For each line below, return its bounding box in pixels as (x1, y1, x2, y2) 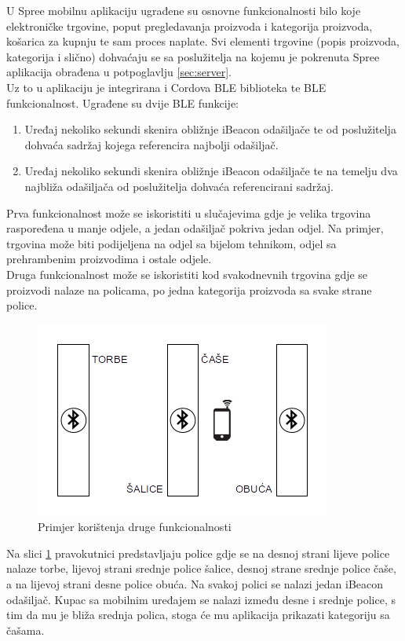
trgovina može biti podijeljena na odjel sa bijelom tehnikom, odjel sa (6, 235, 337, 251)
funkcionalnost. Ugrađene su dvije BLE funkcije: (6, 94, 239, 111)
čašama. (6, 621, 45, 638)
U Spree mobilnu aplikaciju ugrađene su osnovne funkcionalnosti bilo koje (6, 2, 361, 18)
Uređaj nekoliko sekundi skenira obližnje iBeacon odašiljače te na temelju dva (24, 163, 398, 179)
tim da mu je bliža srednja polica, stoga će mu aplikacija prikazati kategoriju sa (6, 606, 390, 623)
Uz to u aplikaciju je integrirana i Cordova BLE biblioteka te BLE (6, 79, 327, 95)
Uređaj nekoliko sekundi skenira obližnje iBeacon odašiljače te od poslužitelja (24, 121, 396, 137)
